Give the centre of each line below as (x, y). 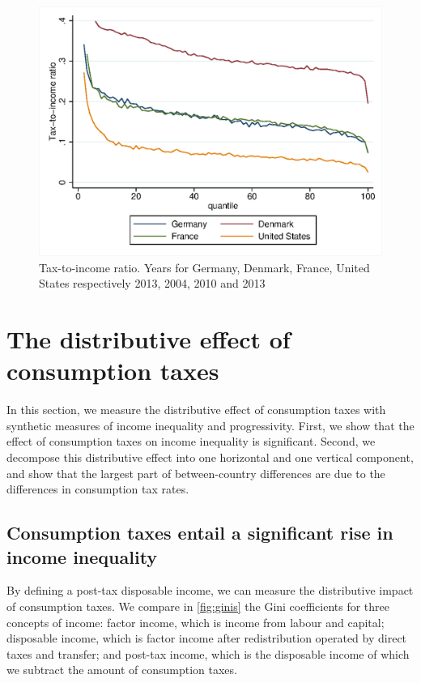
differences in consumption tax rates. (98, 489)
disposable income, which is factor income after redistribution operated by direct (207, 638)
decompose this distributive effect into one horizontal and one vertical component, (210, 457)
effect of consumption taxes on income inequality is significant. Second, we (191, 441)
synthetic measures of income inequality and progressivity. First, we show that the (210, 425)
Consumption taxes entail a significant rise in (200, 533)
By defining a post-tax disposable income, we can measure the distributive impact (210, 590)
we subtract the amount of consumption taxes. (122, 670)
